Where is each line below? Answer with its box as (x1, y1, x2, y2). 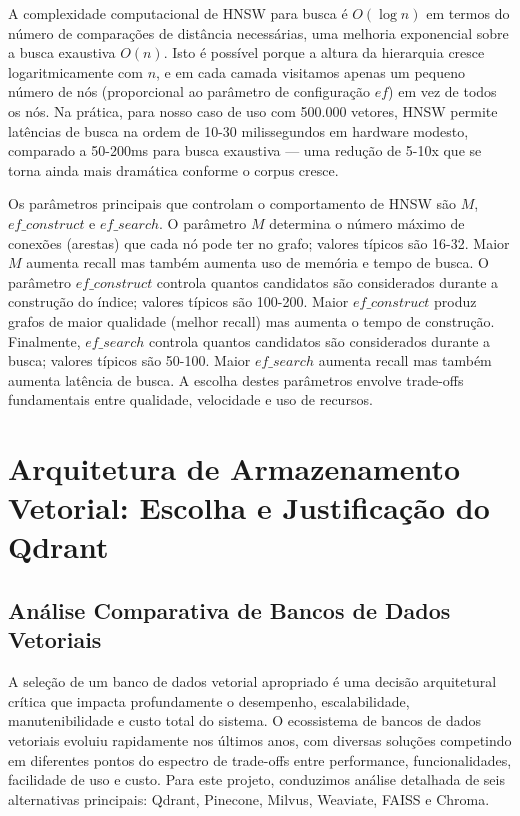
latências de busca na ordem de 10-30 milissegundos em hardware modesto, (8, 120, 469, 141)
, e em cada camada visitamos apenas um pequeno (156, 61, 465, 82)
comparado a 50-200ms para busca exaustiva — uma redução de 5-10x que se (8, 140, 482, 161)
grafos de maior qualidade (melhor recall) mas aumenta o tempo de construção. (8, 310, 495, 331)
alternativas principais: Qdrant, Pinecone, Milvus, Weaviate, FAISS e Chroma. (8, 788, 490, 809)
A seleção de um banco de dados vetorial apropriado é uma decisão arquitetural (8, 671, 497, 692)
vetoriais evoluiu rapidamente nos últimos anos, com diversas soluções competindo (8, 730, 512, 750)
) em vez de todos (388, 81, 497, 102)
